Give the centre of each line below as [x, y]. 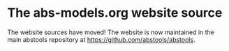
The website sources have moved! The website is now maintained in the [111, 32]
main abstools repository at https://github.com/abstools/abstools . [101, 39]
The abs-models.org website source [115, 13]
